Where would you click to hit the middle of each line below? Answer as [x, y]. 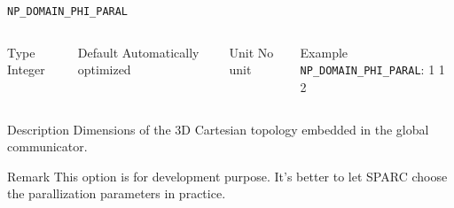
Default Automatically [138, 52]
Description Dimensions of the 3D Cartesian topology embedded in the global [218, 129]
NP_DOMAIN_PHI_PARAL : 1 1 [372, 69]
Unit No [251, 52]
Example [324, 52]
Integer [26, 69]
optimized [104, 69]
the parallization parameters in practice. [117, 193]
